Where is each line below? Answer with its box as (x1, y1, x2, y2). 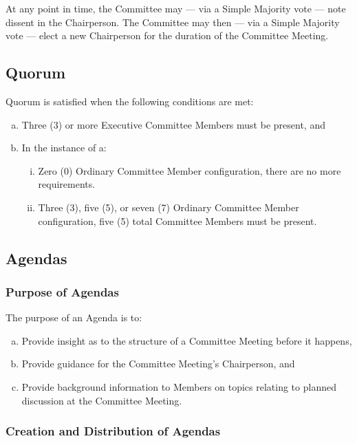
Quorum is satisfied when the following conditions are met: (6, 94, 254, 108)
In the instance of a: (21, 140, 107, 155)
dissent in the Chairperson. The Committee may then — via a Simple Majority (6, 14, 340, 29)
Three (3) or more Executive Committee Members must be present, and (21, 117, 325, 131)
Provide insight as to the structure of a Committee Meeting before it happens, (21, 333, 352, 347)
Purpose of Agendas (6, 283, 119, 300)
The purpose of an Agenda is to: (6, 310, 142, 325)
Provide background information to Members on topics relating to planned (21, 379, 336, 393)
